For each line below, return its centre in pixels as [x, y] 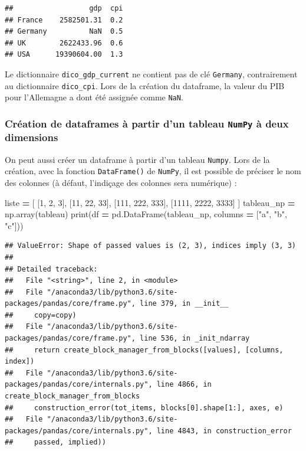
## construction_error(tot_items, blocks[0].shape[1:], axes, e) [144, 408]
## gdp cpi [64, 8]
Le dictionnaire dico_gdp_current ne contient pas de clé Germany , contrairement [151, 73]
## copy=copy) [41, 315]
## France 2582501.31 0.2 [64, 20]
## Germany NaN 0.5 [64, 32]
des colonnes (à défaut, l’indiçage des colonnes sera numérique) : [121, 182]
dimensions [32, 137]
